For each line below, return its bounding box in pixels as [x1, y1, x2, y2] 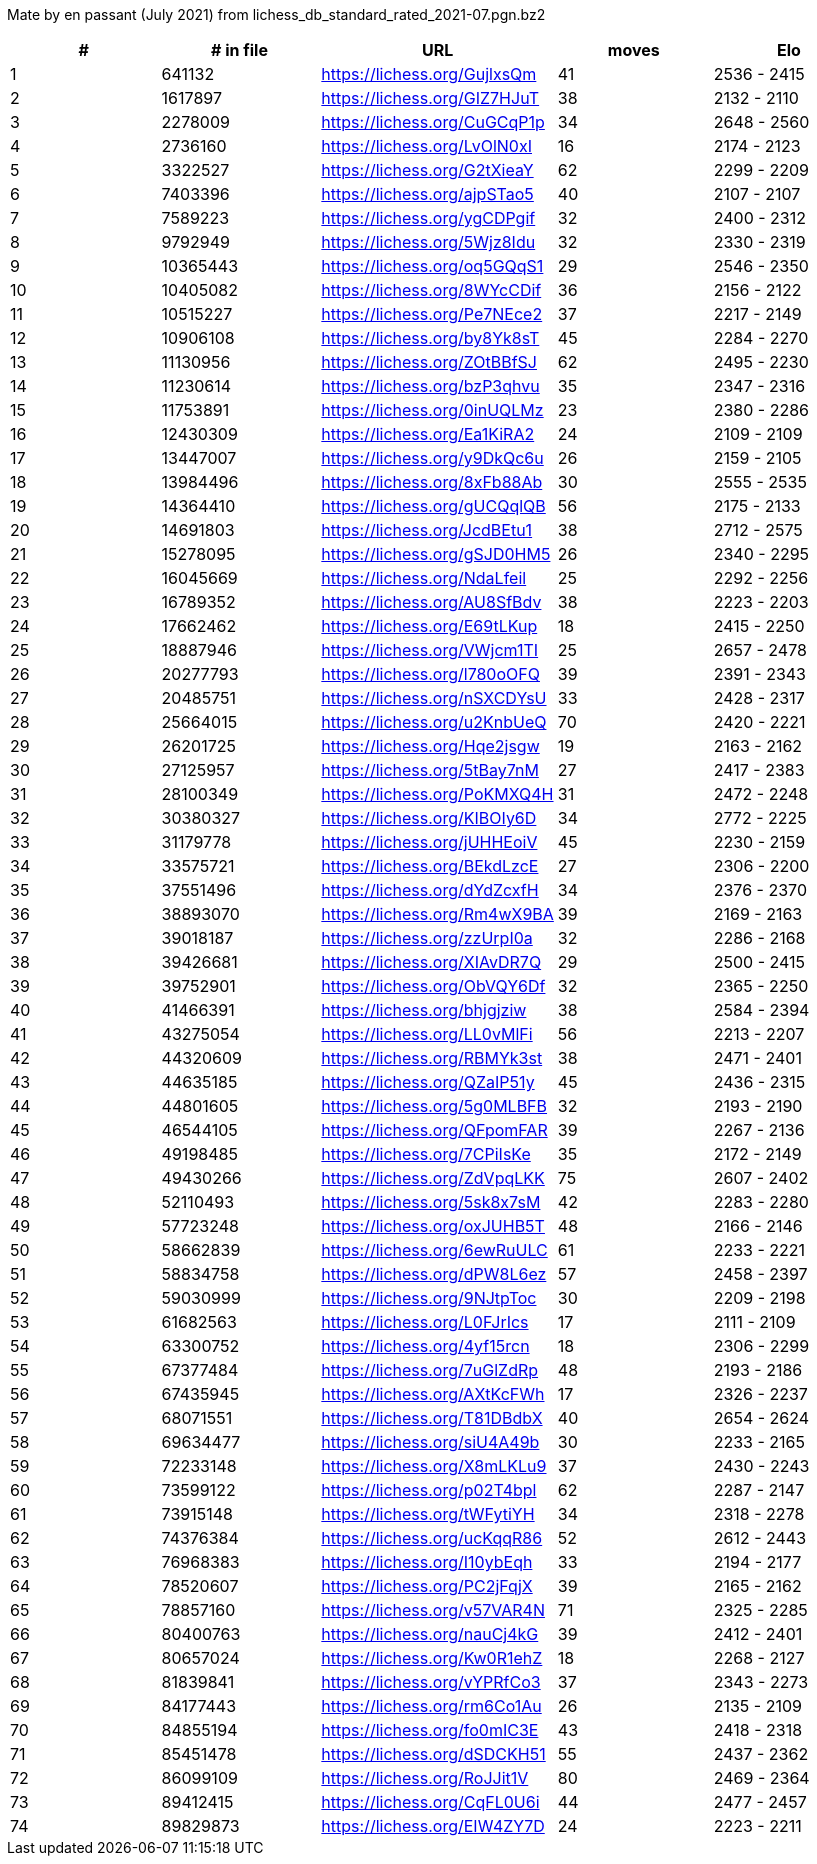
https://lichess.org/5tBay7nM [321, 760, 539, 780]
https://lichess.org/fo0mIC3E [321, 1720, 539, 1740]
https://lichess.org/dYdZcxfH [321, 880, 539, 900]
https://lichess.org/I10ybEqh [321, 1552, 533, 1572]
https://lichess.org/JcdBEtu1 [321, 520, 533, 540]
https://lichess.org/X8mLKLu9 [321, 1456, 547, 1476]
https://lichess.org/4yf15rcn [321, 1336, 530, 1356]
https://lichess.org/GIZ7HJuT [321, 88, 540, 108]
